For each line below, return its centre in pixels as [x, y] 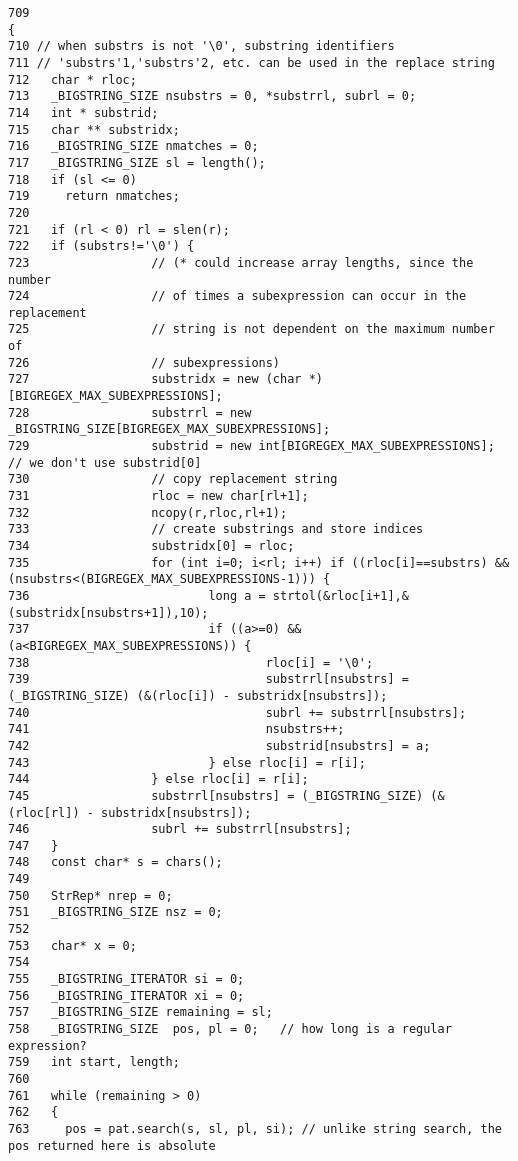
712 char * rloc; [72, 79]
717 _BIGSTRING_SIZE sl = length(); [137, 162]
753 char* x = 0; [72, 945]
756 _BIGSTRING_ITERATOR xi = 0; [126, 995]
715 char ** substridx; [94, 129]
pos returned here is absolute [112, 1145]
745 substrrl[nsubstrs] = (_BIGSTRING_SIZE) [216, 795]
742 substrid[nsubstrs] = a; [219, 745]
